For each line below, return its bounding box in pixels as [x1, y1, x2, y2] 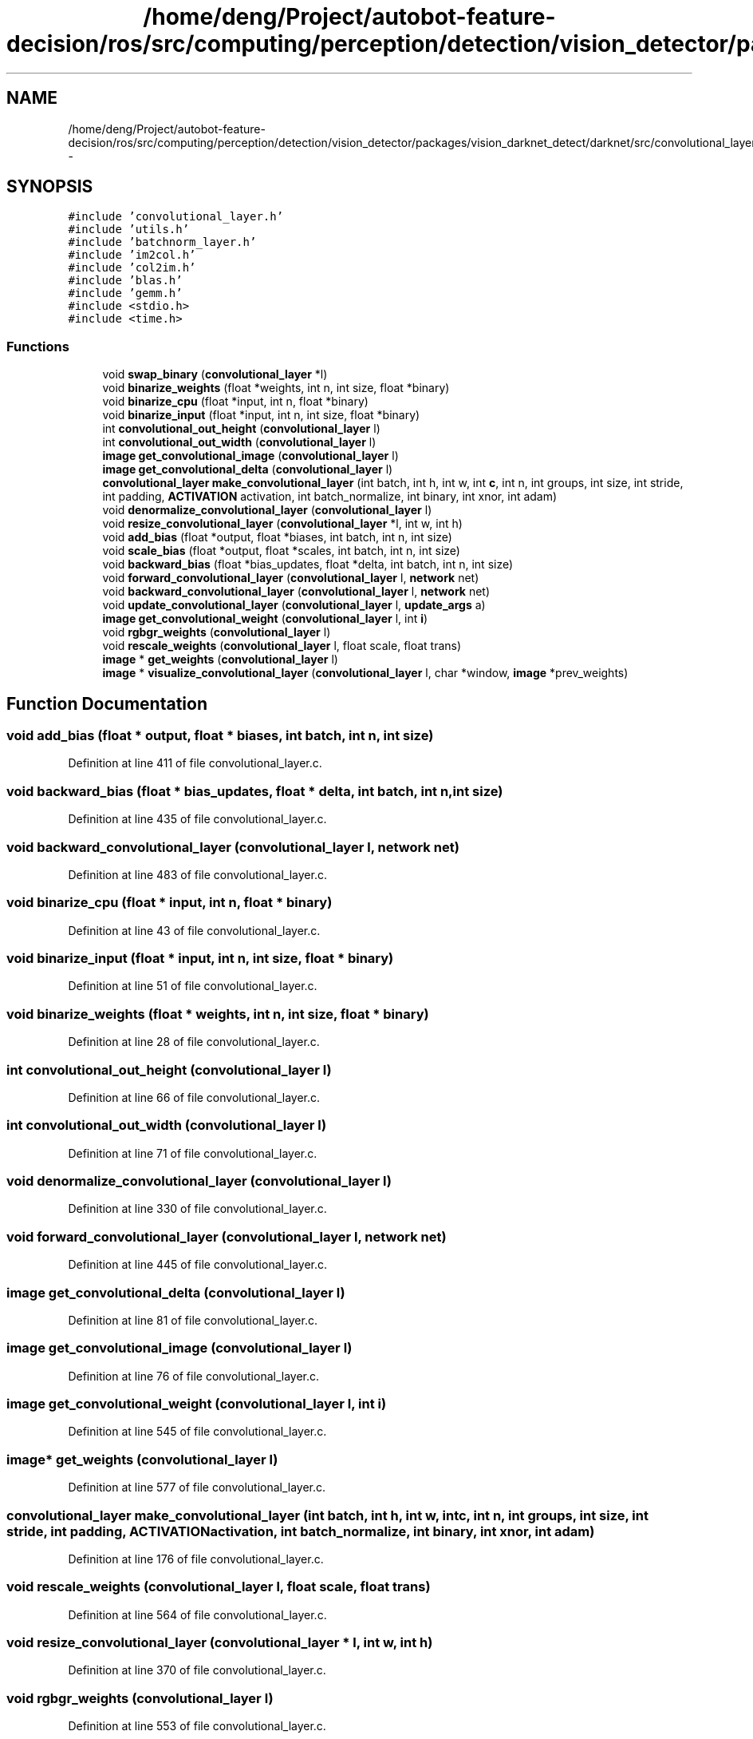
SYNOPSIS [6, 176, 93, 197]
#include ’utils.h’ [68, 223, 190, 236]
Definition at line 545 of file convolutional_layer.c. [68, 1424, 327, 1439]
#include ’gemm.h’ [68, 287, 183, 300]
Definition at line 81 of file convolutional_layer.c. [68, 1313, 317, 1327]
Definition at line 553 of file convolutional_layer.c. [68, 1719, 326, 1733]
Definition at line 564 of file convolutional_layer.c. [68, 1607, 327, 1622]
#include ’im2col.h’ [68, 248, 196, 262]
